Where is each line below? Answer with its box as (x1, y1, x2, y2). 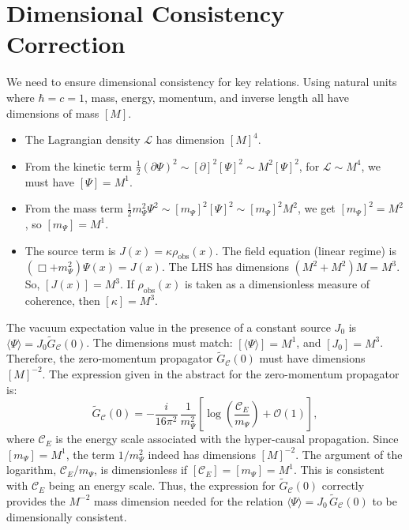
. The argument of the (295, 445, 403, 462)
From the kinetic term (24, 157, 133, 174)
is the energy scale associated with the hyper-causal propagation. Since (55, 430, 399, 447)
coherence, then (24, 292, 100, 309)
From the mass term (24, 200, 123, 216)
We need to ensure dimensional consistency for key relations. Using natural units (6, 73, 397, 90)
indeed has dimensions (148, 445, 256, 462)
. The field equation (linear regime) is (215, 242, 396, 258)
